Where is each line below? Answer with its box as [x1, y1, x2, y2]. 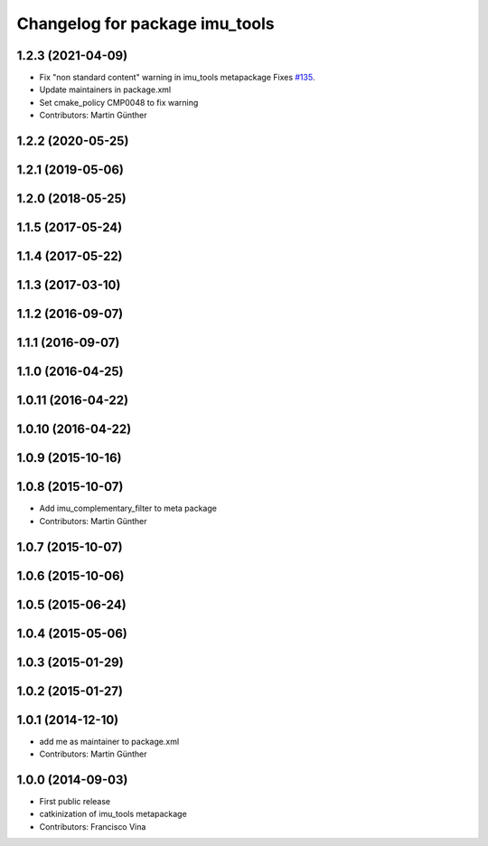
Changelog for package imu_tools [16, 14, 275, 33]
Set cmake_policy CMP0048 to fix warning [39, 97, 199, 108]
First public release [39, 796, 111, 807]
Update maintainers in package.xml [39, 84, 172, 95]
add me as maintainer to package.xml [39, 736, 180, 747]
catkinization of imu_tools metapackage [39, 809, 187, 820]
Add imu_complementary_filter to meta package [39, 503, 217, 514]
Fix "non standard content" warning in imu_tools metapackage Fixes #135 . [39, 72, 315, 83]
